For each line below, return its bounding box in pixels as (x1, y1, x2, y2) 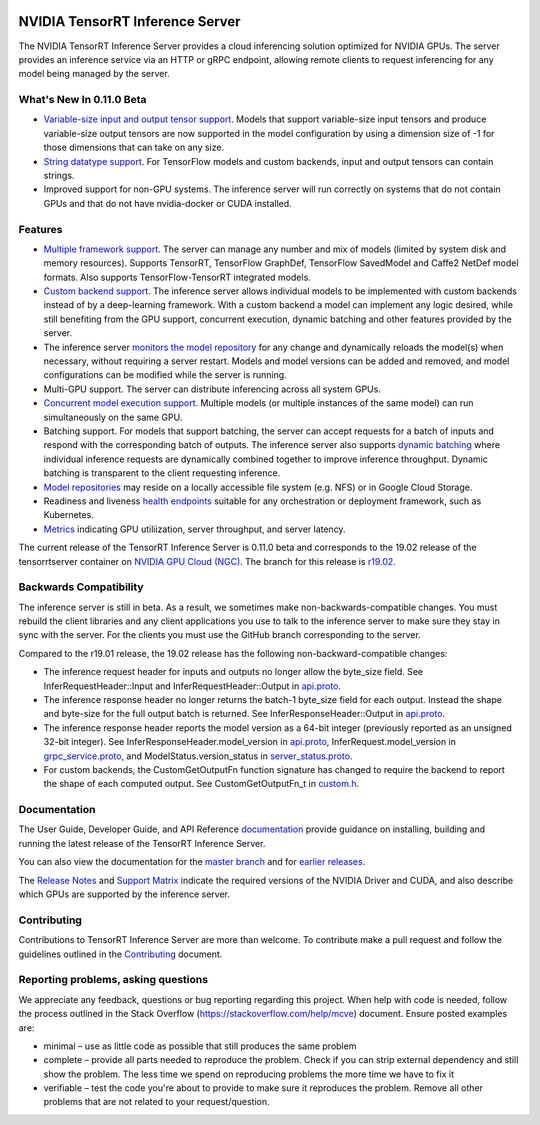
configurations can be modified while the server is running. (43, 369, 287, 381)
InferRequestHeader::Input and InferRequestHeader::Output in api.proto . (43, 680, 342, 692)
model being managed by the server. (18, 68, 170, 80)
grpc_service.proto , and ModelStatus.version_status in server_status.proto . (43, 750, 354, 762)
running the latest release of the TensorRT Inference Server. (18, 837, 266, 849)
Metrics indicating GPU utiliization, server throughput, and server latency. (43, 523, 346, 535)
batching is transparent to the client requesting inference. (43, 467, 281, 479)
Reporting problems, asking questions (18, 973, 209, 987)
